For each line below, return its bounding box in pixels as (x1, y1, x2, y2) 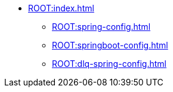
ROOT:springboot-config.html (52, 40, 168, 50)
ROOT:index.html (28, 3, 94, 13)
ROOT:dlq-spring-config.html (52, 59, 167, 69)
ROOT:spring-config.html (52, 22, 151, 32)
